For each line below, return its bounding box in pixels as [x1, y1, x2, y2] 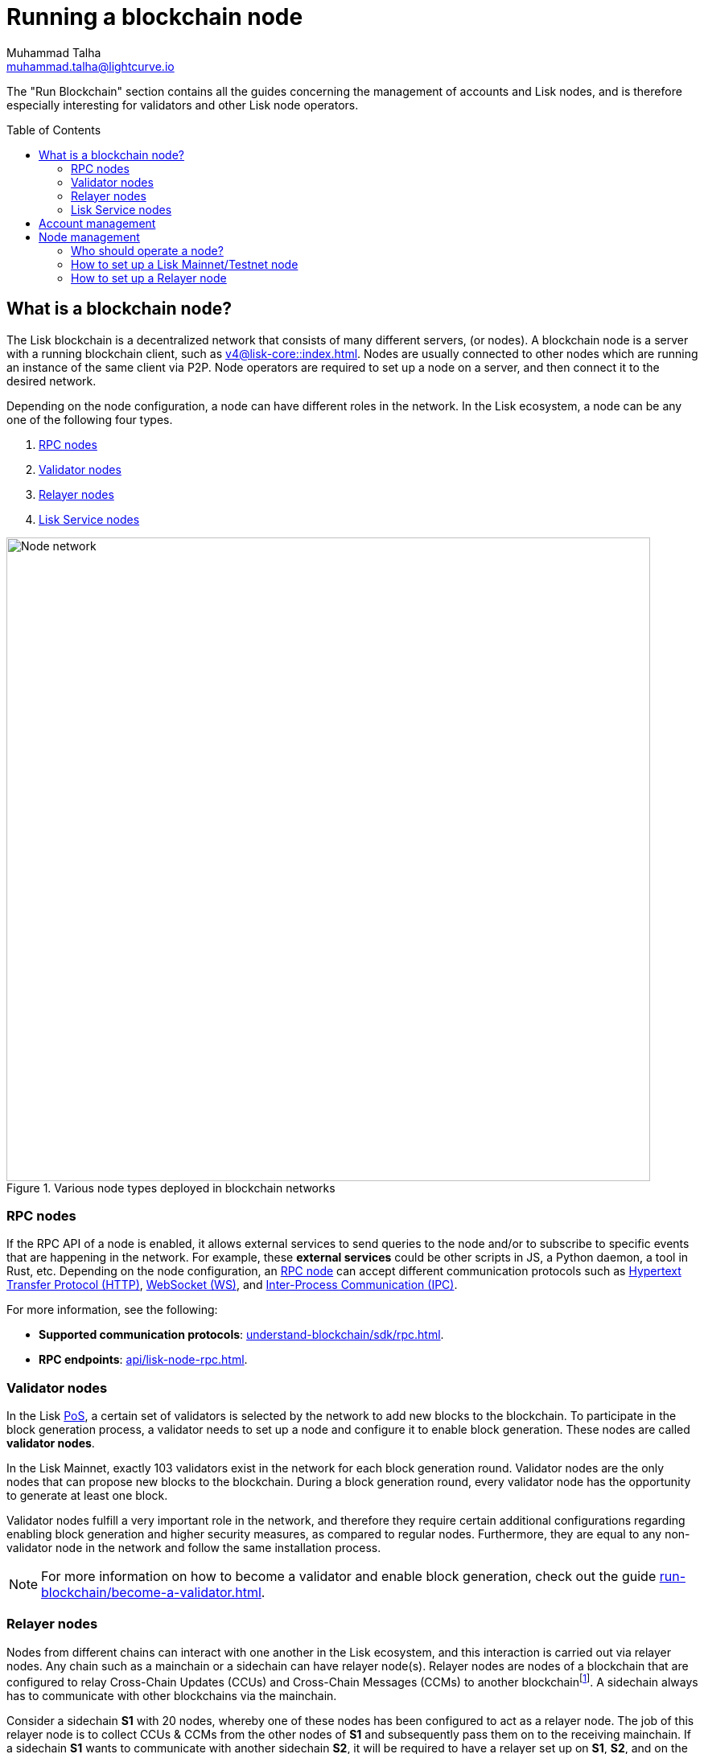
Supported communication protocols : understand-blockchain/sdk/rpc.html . [39, 1328, 444, 1342]
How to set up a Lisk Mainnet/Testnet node [71, 257, 298, 271]
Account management [39, 216, 156, 230]
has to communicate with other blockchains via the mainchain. [6, 1688, 337, 1703]
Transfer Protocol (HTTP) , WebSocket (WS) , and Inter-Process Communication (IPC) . [6, 1278, 458, 1292]
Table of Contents [6, 122, 101, 137]
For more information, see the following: [6, 1303, 218, 1317]
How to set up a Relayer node [71, 270, 227, 285]
